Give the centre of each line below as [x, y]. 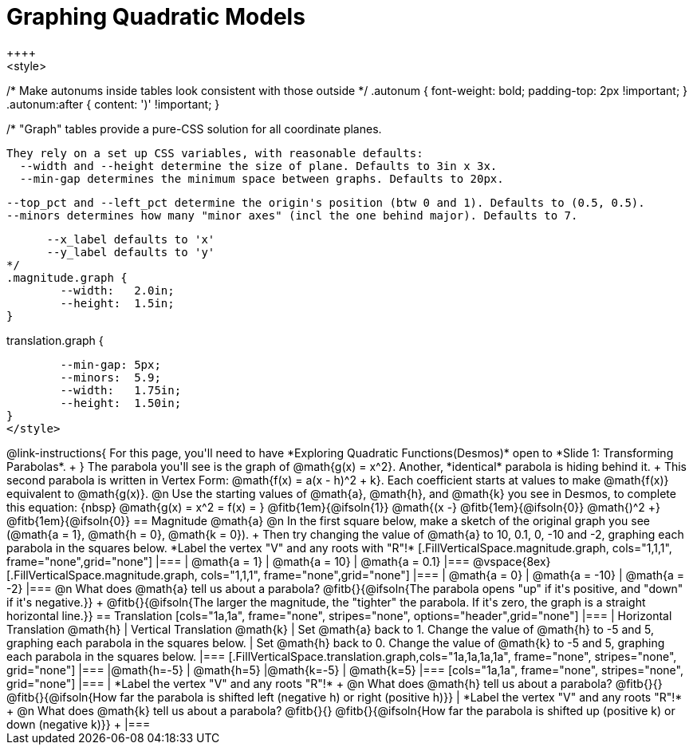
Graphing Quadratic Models [156, 17]
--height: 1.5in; [117, 303]
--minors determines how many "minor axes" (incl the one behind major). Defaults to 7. [292, 215]
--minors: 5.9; [110, 377]
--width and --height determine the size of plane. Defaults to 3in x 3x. [258, 166]
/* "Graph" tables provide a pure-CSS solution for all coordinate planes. [194, 128]
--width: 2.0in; [117, 290]
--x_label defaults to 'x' [131, 239]
